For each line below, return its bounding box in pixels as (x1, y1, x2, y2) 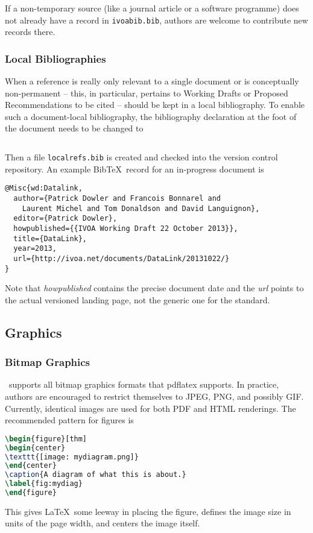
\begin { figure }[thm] (5, 434, 87, 443)
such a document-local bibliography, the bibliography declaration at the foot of (5, 110, 297, 122)
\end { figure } (5, 488, 57, 497)
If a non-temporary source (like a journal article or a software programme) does (5, 2, 299, 14)
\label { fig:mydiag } (5, 479, 83, 488)
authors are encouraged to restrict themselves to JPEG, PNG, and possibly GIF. (5, 389, 304, 402)
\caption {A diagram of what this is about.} (5, 470, 186, 479)
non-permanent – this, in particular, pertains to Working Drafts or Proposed (5, 86, 288, 99)
